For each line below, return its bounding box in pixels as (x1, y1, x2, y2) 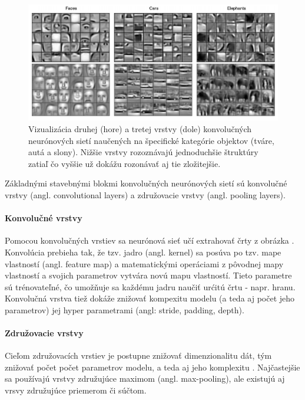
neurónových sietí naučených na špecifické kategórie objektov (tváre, (28, 134, 274, 146)
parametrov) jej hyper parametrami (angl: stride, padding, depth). (5, 303, 244, 316)
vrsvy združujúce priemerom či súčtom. (5, 384, 147, 396)
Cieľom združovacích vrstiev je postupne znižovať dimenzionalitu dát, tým (5, 349, 272, 362)
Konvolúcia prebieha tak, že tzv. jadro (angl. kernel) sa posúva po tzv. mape (5, 245, 281, 258)
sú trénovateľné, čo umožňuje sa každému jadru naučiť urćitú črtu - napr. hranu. (5, 280, 296, 293)
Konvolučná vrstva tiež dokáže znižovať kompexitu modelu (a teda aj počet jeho (5, 292, 295, 304)
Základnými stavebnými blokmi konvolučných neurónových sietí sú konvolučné (5, 177, 287, 189)
